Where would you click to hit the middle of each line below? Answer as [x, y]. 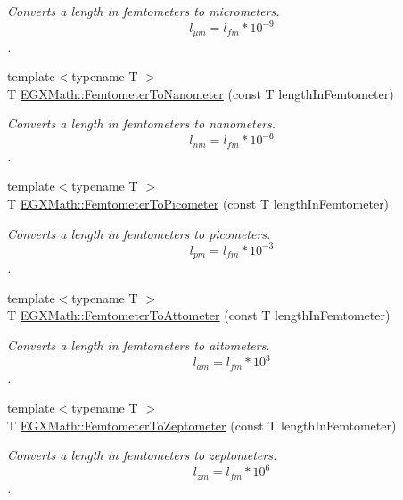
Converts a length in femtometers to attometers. [139, 344]
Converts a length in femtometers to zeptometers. [142, 455]
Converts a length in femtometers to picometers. [139, 233]
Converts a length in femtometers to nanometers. [142, 123]
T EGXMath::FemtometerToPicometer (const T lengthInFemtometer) [198, 204]
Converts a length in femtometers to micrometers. [144, 11]
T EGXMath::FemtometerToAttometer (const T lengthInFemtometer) [199, 315]
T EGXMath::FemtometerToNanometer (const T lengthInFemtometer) [201, 93]
